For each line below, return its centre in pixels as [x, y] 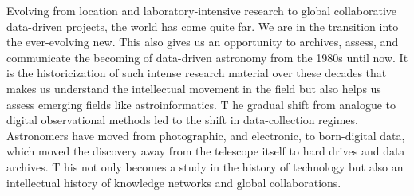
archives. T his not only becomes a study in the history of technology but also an [205, 166]
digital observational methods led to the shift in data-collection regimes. [182, 120]
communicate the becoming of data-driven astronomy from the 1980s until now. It [207, 57]
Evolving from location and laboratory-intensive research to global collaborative [202, 10]
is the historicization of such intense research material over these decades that [197, 73]
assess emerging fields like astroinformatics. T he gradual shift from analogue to [201, 104]
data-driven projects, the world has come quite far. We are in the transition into [203, 26]
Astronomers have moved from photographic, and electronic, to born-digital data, [206, 135]
